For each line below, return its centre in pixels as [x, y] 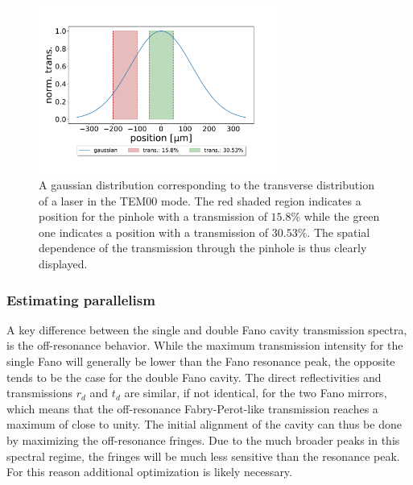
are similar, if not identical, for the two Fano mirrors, [256, 393]
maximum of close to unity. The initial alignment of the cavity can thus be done [204, 424]
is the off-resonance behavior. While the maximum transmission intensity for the [205, 345]
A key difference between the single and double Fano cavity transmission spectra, [207, 329]
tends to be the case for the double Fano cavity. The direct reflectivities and [194, 377]
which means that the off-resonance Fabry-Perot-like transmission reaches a [192, 408]
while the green [342, 216]
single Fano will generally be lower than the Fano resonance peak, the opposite [201, 361]
